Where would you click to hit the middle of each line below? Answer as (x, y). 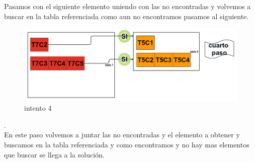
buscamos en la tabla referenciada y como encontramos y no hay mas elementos (127, 145)
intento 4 (38, 108)
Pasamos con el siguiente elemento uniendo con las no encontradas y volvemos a (127, 6)
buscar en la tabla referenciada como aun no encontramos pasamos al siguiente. (126, 16)
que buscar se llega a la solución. (54, 154)
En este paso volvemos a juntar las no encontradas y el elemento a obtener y (122, 135)
